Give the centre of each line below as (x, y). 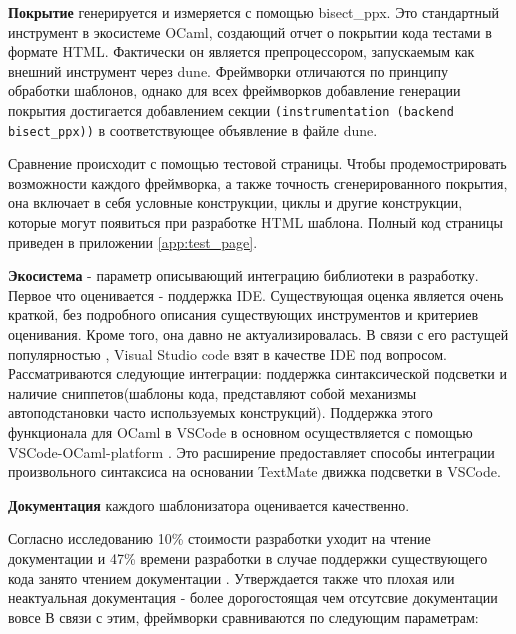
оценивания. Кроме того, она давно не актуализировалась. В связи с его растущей (258, 334)
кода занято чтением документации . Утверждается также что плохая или (231, 577)
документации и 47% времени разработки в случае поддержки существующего (248, 557)
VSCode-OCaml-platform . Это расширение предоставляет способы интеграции (251, 451)
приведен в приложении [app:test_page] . (133, 241)
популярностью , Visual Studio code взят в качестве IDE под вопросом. (227, 353)
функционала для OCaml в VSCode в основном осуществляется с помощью (240, 432)
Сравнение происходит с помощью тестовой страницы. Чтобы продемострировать (257, 163)
